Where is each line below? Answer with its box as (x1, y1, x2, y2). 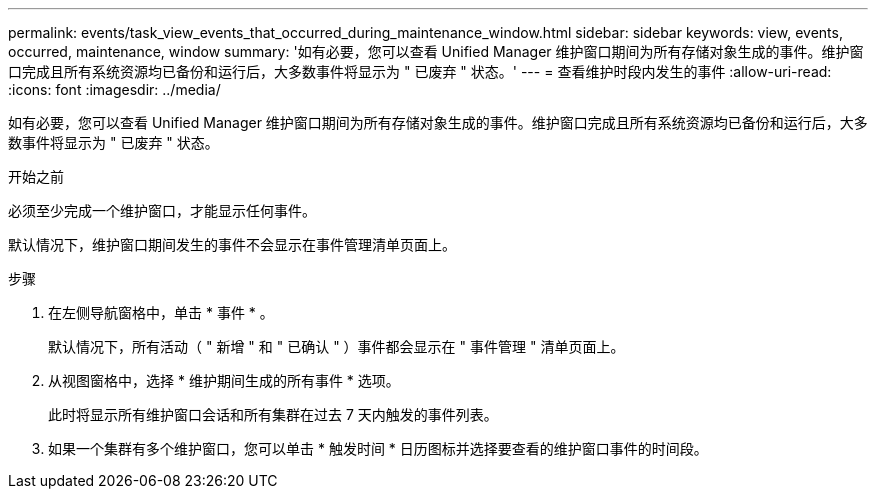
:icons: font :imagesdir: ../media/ (8, 81, 221, 98)
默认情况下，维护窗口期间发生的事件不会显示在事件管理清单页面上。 (8, 236, 456, 253)
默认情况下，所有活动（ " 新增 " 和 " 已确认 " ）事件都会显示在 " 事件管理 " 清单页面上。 (48, 338, 625, 355)
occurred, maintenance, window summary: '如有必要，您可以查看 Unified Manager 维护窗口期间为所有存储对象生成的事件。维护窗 (8, 43, 864, 60)
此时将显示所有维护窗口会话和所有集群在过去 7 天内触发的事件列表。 (48, 406, 498, 423)
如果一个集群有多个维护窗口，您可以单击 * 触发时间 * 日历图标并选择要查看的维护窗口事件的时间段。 (48, 440, 708, 457)
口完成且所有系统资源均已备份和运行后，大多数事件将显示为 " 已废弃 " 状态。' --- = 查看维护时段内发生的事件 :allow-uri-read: (8, 63, 832, 80)
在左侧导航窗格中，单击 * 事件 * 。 (48, 304, 274, 321)
